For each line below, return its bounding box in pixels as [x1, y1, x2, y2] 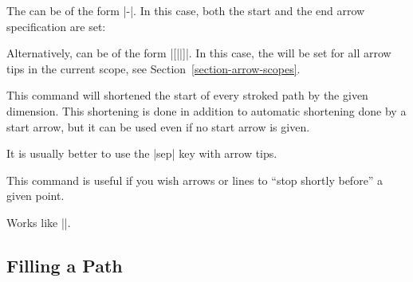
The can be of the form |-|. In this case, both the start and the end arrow [6, 2, 365, 18]
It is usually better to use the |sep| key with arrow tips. [6, 145, 277, 162]
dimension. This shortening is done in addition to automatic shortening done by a [6, 102, 407, 119]
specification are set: [6, 18, 106, 34]
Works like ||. [6, 213, 71, 230]
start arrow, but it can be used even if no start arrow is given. [6, 118, 310, 135]
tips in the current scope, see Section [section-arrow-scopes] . [6, 60, 301, 76]
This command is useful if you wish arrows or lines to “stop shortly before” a [6, 171, 383, 188]
